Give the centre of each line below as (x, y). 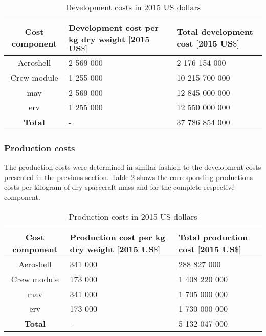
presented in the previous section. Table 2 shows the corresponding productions (129, 177)
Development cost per (114, 27)
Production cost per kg (117, 237)
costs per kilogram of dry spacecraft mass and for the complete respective (119, 187)
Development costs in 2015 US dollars (133, 7)
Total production (213, 237)
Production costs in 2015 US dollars (133, 216)
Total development (215, 31)
